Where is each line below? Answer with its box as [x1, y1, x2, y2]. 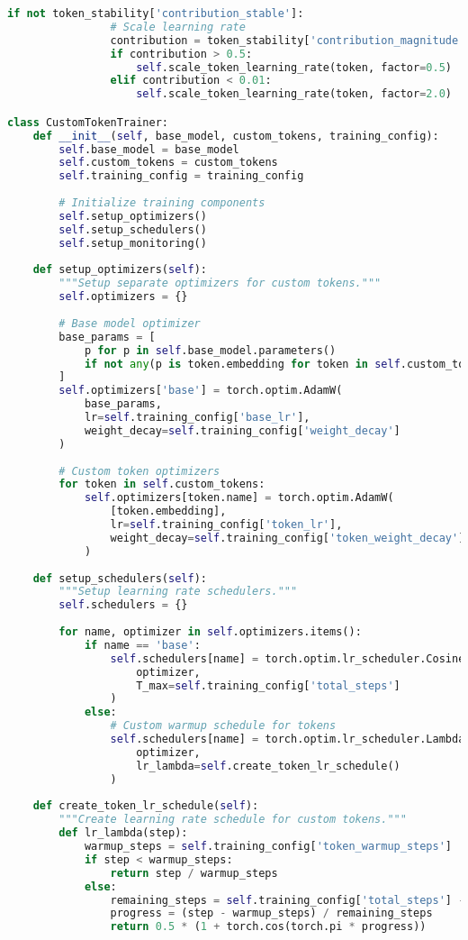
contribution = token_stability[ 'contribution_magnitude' [110, 33, 465, 47]
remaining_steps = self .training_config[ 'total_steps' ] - [110, 893, 465, 907]
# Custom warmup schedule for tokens [110, 719, 337, 733]
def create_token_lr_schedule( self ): [32, 799, 259, 813]
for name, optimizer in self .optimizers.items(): [58, 625, 362, 639]
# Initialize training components [58, 196, 265, 210]
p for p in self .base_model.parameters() [84, 343, 337, 357]
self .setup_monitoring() [58, 236, 207, 250]
